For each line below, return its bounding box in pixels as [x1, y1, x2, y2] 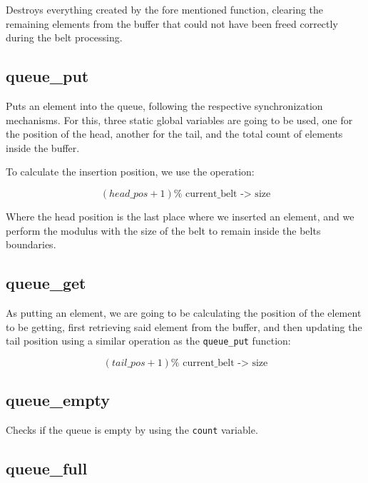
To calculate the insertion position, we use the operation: [6, 164, 255, 179]
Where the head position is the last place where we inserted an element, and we [6, 208, 354, 223]
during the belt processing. [6, 30, 123, 45]
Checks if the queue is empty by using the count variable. [6, 422, 258, 437]
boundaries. [6, 237, 56, 252]
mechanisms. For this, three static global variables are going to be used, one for [6, 112, 353, 127]
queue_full [6, 457, 88, 479]
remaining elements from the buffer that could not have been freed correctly [6, 16, 338, 31]
